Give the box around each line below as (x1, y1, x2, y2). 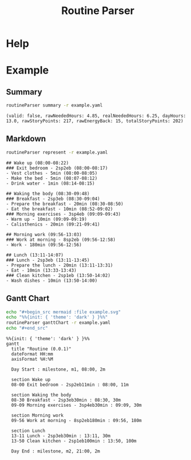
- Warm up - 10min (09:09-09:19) (6, 216, 87, 222)
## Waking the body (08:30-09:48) (6, 191, 90, 196)
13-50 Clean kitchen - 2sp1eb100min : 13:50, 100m (11, 438, 137, 444)
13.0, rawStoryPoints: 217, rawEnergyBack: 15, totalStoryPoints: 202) (6, 118, 183, 124)
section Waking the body (11, 392, 72, 398)
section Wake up (11, 377, 51, 383)
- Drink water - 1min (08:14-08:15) (6, 180, 95, 186)
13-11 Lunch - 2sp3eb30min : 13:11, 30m (11, 433, 111, 439)
